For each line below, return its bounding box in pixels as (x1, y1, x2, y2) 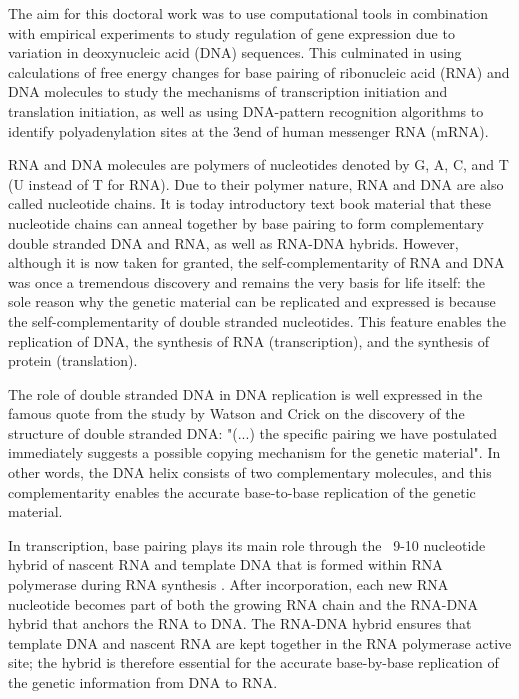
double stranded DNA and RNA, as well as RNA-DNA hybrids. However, (8, 232, 459, 253)
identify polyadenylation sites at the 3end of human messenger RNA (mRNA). (8, 120, 489, 141)
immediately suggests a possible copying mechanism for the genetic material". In (8, 442, 501, 463)
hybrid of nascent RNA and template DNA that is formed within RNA (8, 554, 443, 575)
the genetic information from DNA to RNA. (8, 672, 278, 692)
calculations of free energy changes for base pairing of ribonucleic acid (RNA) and (8, 61, 510, 82)
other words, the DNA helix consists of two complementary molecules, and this (8, 462, 492, 483)
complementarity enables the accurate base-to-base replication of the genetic (8, 481, 476, 502)
